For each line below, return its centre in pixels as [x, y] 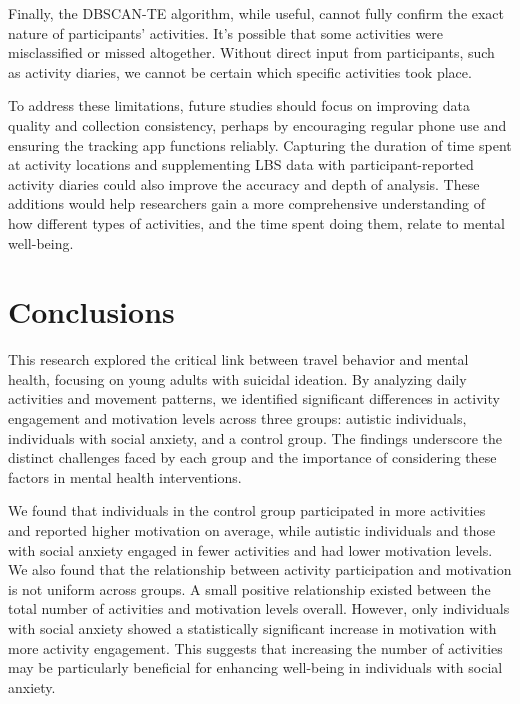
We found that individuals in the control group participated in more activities [247, 510]
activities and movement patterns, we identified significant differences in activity [254, 398]
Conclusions [91, 311]
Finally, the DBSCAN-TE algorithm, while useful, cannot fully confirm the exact [256, 13]
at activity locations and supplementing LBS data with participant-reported [241, 164]
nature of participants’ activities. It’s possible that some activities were [226, 32]
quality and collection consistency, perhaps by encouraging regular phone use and [257, 124]
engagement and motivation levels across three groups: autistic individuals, [237, 418]
